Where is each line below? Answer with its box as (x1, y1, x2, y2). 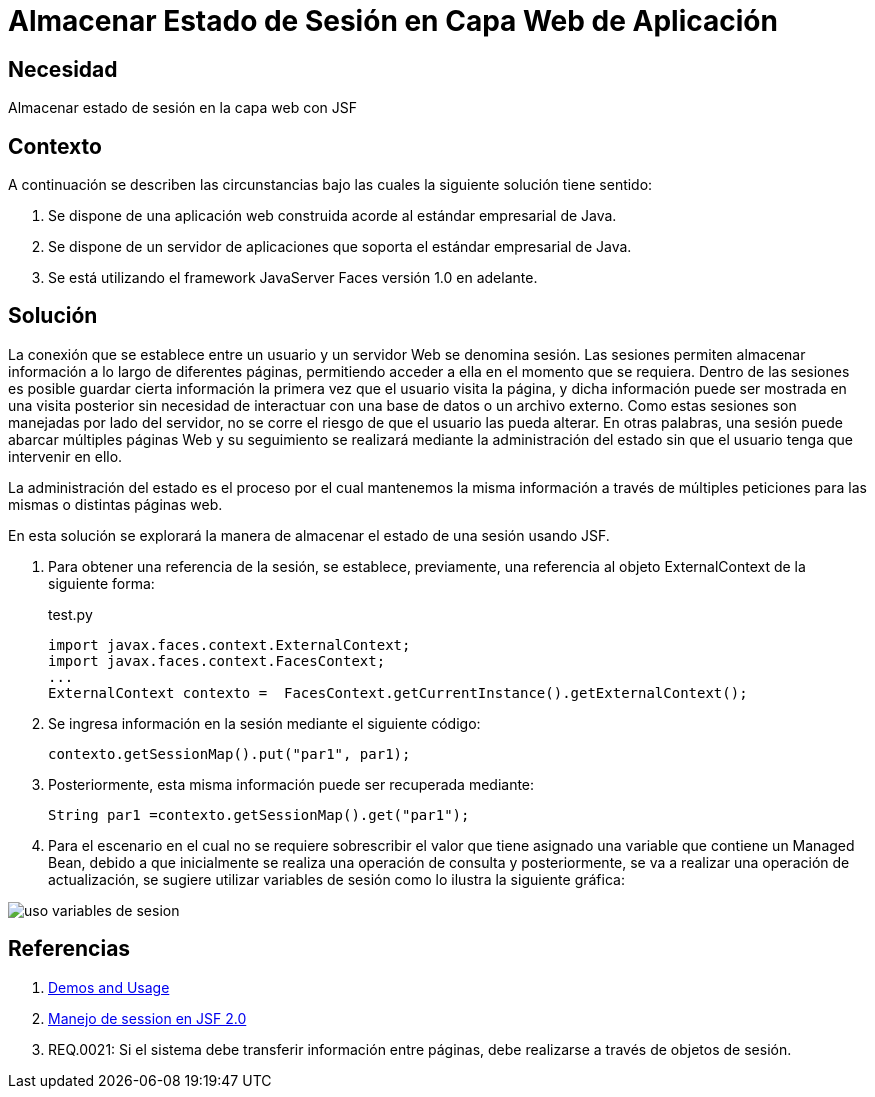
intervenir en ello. (8, 447, 123, 465)
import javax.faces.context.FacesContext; (48, 652, 386, 669)
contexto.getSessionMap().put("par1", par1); (48, 745, 411, 762)
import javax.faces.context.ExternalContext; (48, 636, 411, 653)
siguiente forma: (48, 574, 155, 592)
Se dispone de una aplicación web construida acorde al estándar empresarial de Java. (48, 207, 617, 225)
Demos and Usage (48, 978, 170, 996)
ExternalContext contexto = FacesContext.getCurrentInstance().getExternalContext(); (48, 684, 748, 701)
